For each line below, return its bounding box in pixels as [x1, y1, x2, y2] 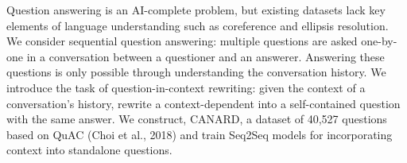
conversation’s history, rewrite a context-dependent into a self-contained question [6, 95, 401, 111]
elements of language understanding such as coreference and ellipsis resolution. [6, 17, 389, 33]
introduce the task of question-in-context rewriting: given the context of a [6, 79, 366, 95]
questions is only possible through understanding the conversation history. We [6, 64, 386, 80]
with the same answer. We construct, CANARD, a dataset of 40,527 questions [6, 111, 387, 127]
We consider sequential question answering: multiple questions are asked [6, 33, 358, 49]
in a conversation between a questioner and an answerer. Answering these [26, 48, 385, 64]
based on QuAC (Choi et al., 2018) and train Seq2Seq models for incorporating [6, 126, 393, 142]
